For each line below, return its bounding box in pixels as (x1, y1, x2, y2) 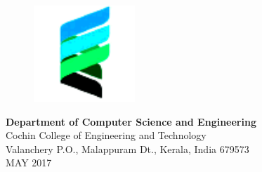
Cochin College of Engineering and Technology (6, 128, 207, 143)
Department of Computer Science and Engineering (6, 114, 256, 128)
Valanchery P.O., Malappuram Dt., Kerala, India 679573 (6, 141, 249, 156)
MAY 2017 (6, 155, 52, 170)
